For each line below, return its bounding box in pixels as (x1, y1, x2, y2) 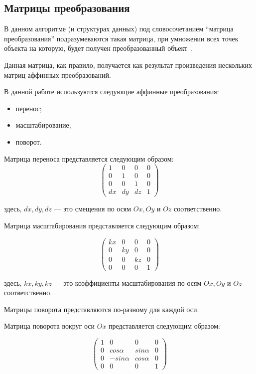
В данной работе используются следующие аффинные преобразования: (4, 86, 219, 97)
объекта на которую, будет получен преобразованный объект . (4, 43, 193, 53)
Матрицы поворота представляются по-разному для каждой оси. (4, 304, 199, 314)
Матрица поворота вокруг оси (4, 321, 95, 331)
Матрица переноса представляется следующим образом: (4, 153, 174, 164)
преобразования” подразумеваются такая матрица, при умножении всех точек (4, 33, 239, 43)
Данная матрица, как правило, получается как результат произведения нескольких (4, 59, 253, 70)
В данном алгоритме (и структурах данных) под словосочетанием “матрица (4, 23, 234, 34)
